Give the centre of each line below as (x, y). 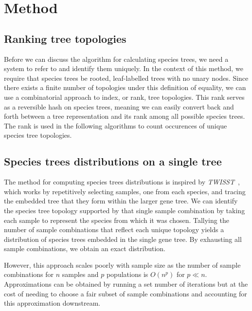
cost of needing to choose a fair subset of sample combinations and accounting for (126, 293)
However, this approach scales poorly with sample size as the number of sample (122, 265)
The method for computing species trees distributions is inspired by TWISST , (122, 182)
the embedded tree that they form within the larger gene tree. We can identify (121, 201)
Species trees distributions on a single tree (113, 161)
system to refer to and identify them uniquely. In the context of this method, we (124, 68)
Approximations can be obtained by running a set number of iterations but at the (126, 284)
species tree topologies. (38, 135)
